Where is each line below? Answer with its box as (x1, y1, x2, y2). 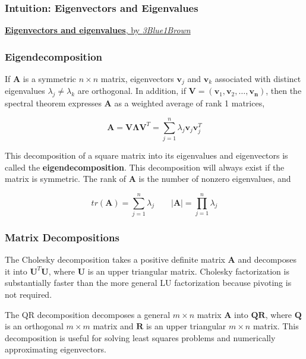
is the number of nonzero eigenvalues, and (138, 172, 291, 185)
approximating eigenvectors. (5, 343, 106, 355)
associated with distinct (214, 73, 301, 85)
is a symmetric (23, 73, 77, 85)
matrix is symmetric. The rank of (5, 172, 127, 185)
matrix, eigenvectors (100, 73, 174, 85)
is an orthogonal (5, 320, 64, 332)
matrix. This (253, 320, 299, 332)
